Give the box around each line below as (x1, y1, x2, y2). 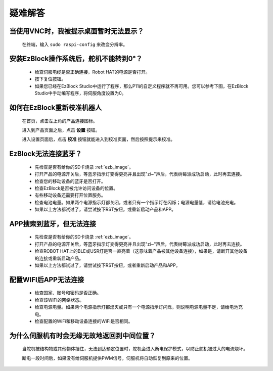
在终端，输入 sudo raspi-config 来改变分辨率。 (22, 41, 128, 48)
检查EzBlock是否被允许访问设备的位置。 (34, 185, 118, 191)
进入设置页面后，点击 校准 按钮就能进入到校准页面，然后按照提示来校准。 (22, 136, 175, 143)
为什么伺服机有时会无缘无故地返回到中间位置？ (9, 331, 156, 340)
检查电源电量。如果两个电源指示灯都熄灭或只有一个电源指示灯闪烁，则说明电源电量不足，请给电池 (34, 304, 239, 310)
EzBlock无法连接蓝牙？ (9, 150, 82, 158)
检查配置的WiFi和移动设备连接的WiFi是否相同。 (34, 318, 133, 324)
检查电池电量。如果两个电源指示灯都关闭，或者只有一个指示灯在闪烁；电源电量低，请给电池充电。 (34, 199, 239, 205)
